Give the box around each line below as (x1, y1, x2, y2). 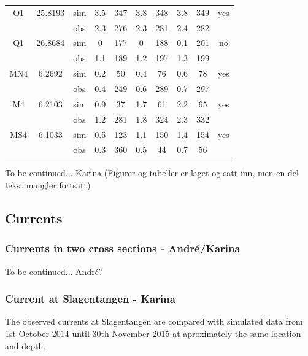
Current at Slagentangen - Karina (5, 291, 175, 306)
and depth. (5, 339, 46, 352)
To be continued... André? (5, 265, 103, 277)
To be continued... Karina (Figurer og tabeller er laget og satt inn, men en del (5, 166, 299, 179)
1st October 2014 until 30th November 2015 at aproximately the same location (5, 327, 301, 340)
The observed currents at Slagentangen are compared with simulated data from (5, 315, 303, 328)
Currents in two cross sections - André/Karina (5, 241, 241, 256)
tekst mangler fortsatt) (5, 179, 91, 192)
